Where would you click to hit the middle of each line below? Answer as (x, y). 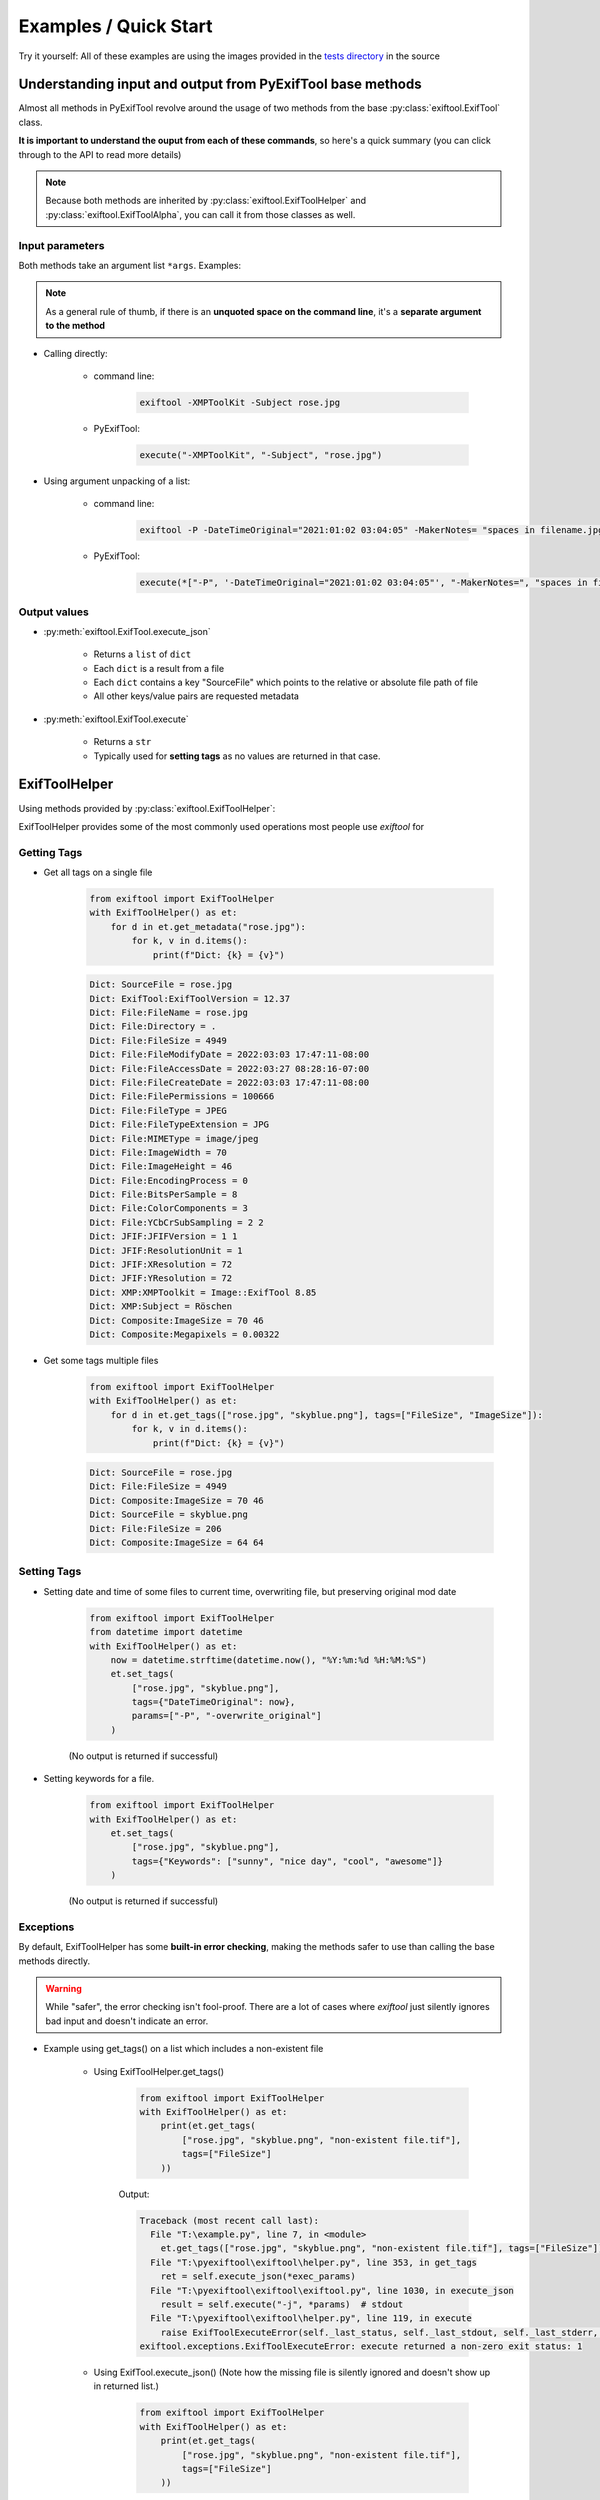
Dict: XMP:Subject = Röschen (161, 1306)
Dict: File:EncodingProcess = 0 (169, 1180)
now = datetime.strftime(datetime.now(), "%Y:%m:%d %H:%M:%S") (269, 1659)
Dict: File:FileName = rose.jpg (169, 1012)
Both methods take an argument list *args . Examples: (130, 265)
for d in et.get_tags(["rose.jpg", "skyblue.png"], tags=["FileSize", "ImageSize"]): (327, 1414)
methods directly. (54, 1961)
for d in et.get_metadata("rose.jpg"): (208, 926)
